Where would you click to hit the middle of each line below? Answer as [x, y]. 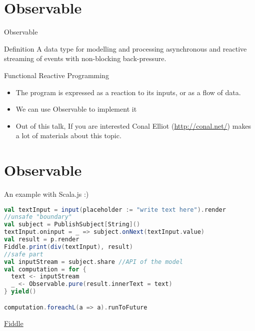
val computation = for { [45, 269]
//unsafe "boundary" [38, 217]
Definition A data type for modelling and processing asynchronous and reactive [125, 48]
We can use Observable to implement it [76, 109]
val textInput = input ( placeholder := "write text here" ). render [115, 210]
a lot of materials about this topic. [68, 135]
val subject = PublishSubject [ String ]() [72, 225]
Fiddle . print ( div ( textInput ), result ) [68, 247]
